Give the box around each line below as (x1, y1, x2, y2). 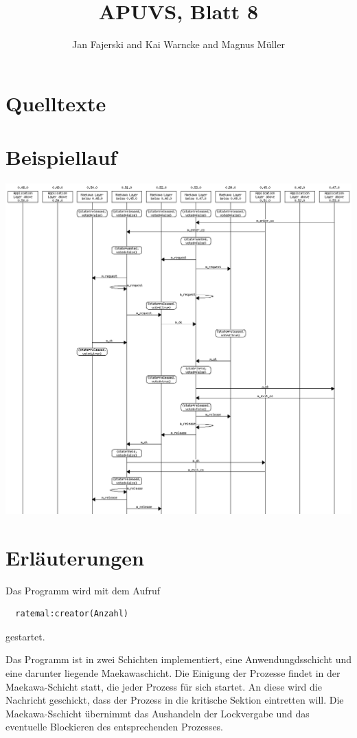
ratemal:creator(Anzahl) (15, 609, 128, 619)
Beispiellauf (5, 143, 117, 171)
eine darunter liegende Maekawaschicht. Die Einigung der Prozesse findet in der (5, 665, 341, 680)
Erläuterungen (5, 543, 144, 571)
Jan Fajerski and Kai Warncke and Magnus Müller (72, 37, 285, 52)
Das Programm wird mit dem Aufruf (5, 583, 161, 597)
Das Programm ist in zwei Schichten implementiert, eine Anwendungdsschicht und (5, 652, 352, 667)
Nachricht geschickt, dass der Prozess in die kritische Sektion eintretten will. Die (5, 693, 344, 707)
